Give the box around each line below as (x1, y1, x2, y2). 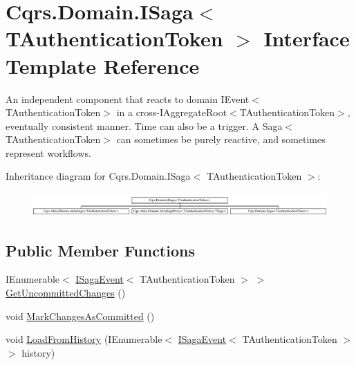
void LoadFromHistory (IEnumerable (6, 332, 162, 346)
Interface (263, 24, 350, 53)
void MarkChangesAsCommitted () (6, 308, 155, 323)
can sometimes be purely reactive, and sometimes (116, 132, 326, 147)
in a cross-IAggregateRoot (116, 105, 227, 120)
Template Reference (6, 51, 200, 79)
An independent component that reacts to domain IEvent (6, 91, 250, 106)
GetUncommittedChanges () (6, 286, 126, 300)
